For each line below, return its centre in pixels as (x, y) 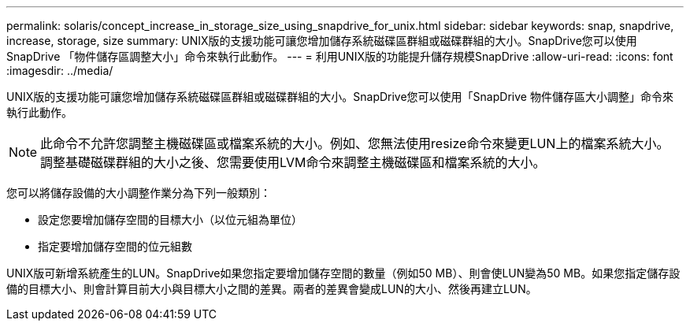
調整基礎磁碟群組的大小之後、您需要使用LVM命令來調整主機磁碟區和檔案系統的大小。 (293, 162)
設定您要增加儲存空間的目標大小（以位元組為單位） (170, 219)
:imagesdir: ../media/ (60, 71)
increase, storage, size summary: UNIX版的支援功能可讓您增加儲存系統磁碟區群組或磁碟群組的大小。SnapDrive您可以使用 (322, 41)
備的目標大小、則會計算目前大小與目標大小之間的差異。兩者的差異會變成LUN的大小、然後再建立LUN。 (272, 289)
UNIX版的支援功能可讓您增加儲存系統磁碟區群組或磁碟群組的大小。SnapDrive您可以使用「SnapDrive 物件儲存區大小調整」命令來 (340, 97)
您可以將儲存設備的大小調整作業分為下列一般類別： (139, 193)
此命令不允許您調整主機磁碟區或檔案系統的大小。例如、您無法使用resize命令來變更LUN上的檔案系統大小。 (355, 143)
